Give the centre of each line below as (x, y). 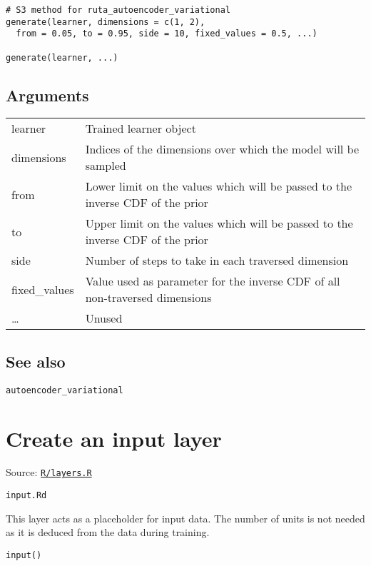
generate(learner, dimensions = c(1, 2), (106, 22)
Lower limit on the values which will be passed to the (219, 186)
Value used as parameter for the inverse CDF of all (213, 281)
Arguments (47, 95)
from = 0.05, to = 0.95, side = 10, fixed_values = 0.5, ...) (167, 34)
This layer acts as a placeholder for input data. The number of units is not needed (185, 518)
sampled (106, 166)
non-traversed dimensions (148, 298)
